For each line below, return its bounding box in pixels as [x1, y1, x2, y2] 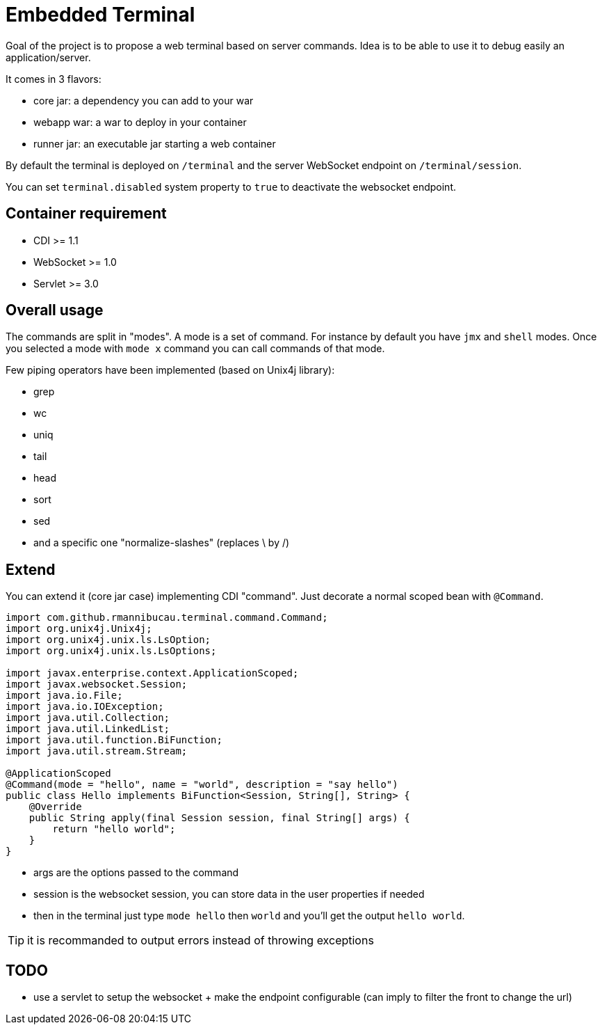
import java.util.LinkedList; [6, 723, 170, 735]
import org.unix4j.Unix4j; [6, 623, 152, 635]
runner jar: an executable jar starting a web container [33, 137, 276, 150]
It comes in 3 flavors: [6, 72, 101, 85]
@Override [29, 801, 82, 813]
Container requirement [6, 205, 167, 223]
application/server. [6, 51, 91, 63]
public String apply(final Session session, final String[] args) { [29, 812, 410, 824]
